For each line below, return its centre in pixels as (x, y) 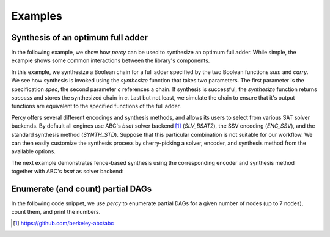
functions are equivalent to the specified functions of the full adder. (96, 106)
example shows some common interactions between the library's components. (111, 60)
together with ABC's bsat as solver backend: (68, 172)
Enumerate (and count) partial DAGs (82, 188)
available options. (34, 151)
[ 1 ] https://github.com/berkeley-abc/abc (64, 223)
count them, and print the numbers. (56, 212)
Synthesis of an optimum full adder (79, 38)
